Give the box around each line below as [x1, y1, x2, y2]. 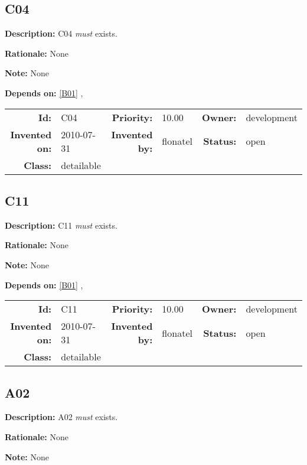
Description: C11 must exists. [5, 219, 117, 231]
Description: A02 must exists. [5, 411, 118, 423]
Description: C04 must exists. [5, 27, 117, 40]
